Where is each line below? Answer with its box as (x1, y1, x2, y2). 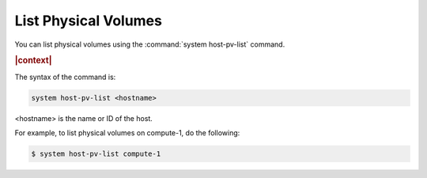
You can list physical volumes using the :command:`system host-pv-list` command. (14, 40, 285, 49)
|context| (14, 55, 52, 66)
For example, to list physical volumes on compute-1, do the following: (14, 127, 240, 138)
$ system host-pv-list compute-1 (31, 149, 161, 158)
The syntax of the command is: (14, 72, 116, 81)
